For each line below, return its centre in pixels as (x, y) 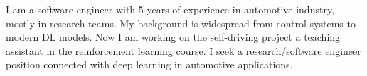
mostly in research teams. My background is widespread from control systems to (181, 23)
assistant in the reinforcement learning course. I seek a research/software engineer (183, 50)
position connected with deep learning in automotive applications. (149, 64)
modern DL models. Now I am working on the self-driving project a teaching (173, 37)
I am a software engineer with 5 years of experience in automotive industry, (170, 9)
